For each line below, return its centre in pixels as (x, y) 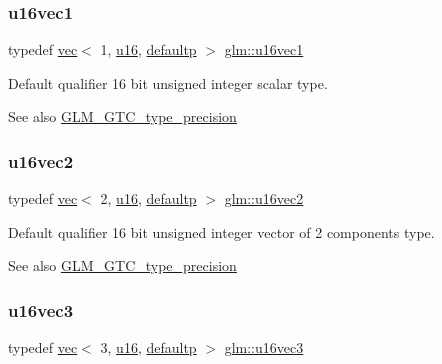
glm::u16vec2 (264, 198)
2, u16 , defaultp (148, 198)
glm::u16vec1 (264, 49)
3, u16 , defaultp (148, 347)
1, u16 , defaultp (148, 49)
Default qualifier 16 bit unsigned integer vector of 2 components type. (221, 231)
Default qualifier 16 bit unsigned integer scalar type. (168, 82)
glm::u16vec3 (264, 347)
